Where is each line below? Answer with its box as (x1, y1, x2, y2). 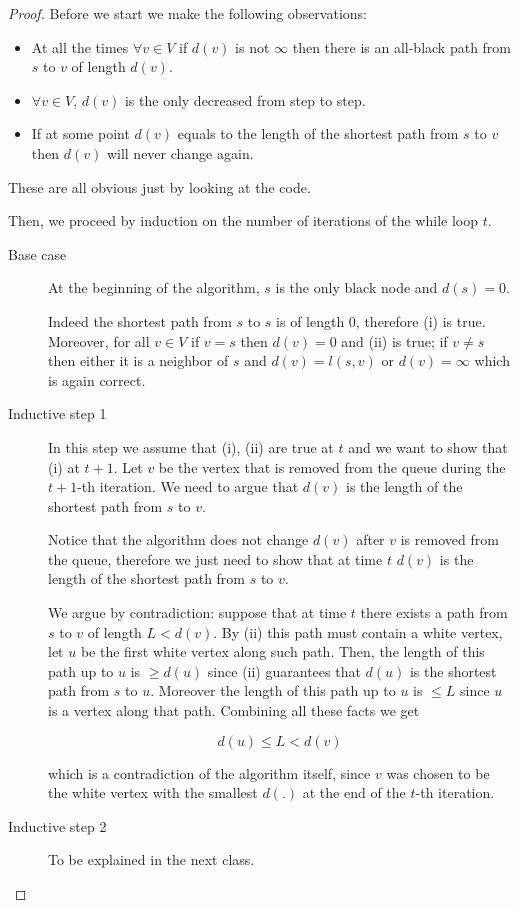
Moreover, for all (48, 330, 150, 351)
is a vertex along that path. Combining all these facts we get (48, 700, 420, 721)
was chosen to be (386, 762, 490, 783)
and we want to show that (348, 436, 508, 457)
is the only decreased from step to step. (124, 89, 366, 110)
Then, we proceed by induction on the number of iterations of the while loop (8, 210, 478, 231)
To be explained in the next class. (48, 849, 255, 870)
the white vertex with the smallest (48, 782, 258, 803)
